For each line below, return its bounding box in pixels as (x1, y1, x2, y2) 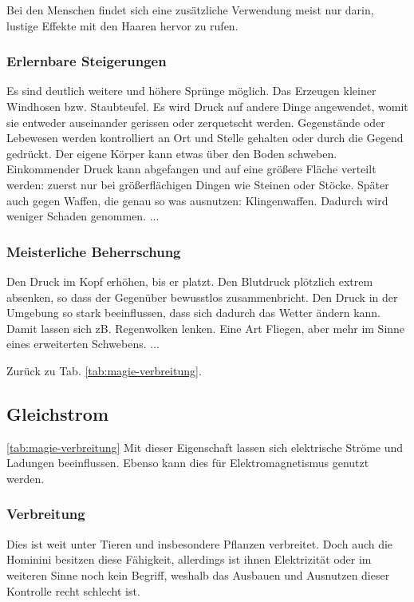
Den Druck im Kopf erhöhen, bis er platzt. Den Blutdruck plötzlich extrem (6, 272, 373, 289)
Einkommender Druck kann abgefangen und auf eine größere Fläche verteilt (6, 160, 377, 177)
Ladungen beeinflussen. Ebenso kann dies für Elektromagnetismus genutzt (6, 454, 369, 471)
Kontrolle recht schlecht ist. (6, 582, 140, 599)
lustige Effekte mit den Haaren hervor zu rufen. (6, 17, 239, 34)
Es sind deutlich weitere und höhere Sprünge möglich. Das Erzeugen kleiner (6, 82, 377, 99)
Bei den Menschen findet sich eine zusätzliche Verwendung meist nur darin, (6, 2, 374, 18)
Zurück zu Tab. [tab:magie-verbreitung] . (6, 362, 202, 378)
